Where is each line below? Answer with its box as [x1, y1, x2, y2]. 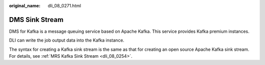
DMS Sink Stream [9, 15, 64, 24]
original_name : [9, 3, 41, 8]
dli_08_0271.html [48, 3, 81, 8]
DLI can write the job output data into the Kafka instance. [9, 37, 125, 43]
